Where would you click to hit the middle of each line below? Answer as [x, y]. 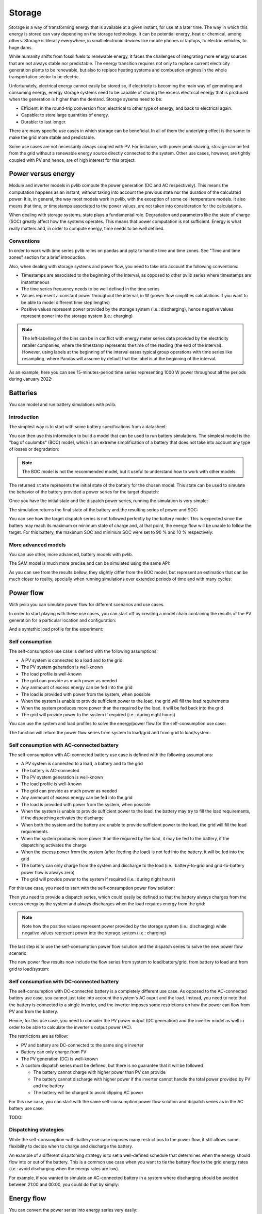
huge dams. [21, 47]
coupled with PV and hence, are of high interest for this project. [72, 160]
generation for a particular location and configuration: [63, 620]
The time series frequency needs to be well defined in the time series [90, 288]
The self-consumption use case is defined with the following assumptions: [83, 651]
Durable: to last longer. [44, 122]
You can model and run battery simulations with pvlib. [63, 405]
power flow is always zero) [48, 872]
